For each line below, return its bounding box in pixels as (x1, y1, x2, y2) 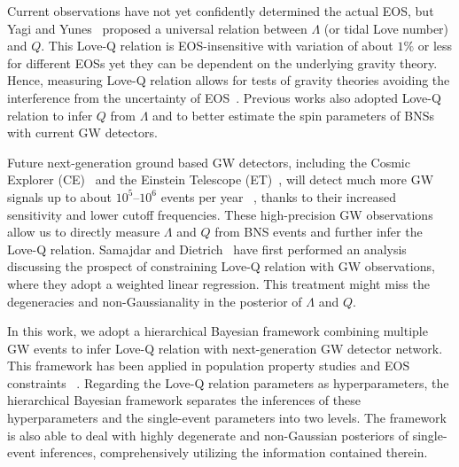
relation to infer (7, 105, 93, 124)
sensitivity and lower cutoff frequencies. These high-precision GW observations (7, 205, 433, 223)
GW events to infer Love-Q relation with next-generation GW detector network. (7, 339, 443, 357)
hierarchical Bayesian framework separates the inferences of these (7, 391, 361, 409)
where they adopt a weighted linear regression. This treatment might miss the (7, 274, 430, 292)
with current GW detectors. (7, 123, 158, 142)
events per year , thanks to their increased (160, 187, 396, 206)
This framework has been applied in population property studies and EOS (7, 356, 410, 375)
